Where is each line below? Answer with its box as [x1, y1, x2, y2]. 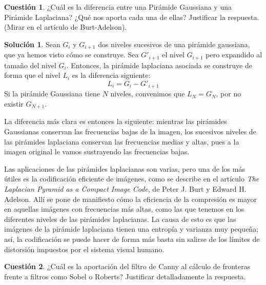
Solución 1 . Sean [4, 38, 60, 49]
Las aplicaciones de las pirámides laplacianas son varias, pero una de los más [4, 163, 245, 174]
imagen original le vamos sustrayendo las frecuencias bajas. [4, 146, 190, 157]
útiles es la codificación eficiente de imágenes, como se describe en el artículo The [4, 173, 259, 184]
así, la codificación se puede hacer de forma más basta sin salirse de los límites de [4, 233, 260, 244]
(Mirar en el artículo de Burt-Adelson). [4, 22, 127, 32]
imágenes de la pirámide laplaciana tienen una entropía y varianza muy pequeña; [4, 223, 259, 234]
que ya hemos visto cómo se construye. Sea [4, 49, 139, 60]
